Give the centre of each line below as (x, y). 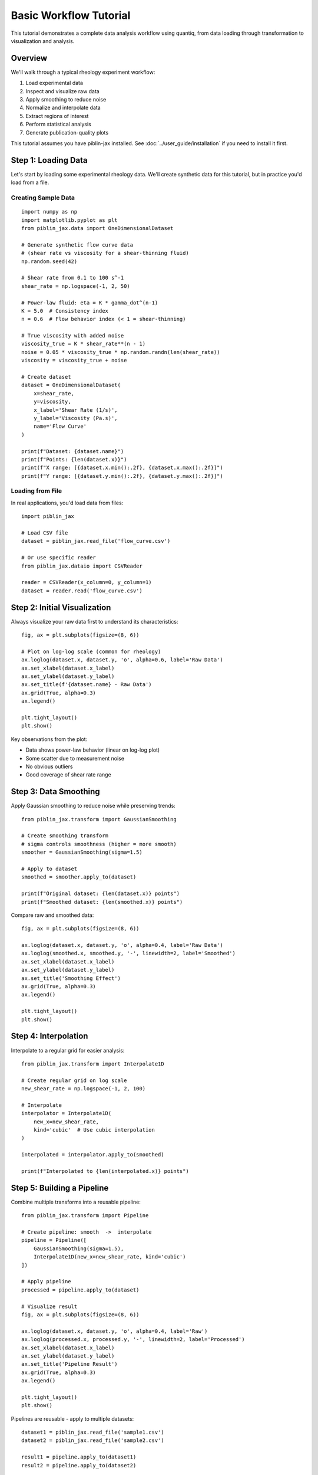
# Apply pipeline (46, 1281)
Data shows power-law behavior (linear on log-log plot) (93, 750)
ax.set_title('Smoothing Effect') (71, 978)
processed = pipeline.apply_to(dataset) (80, 1290)
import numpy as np (49, 212)
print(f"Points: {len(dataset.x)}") (74, 459)
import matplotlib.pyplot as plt (69, 220)
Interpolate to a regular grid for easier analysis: (68, 1050)
